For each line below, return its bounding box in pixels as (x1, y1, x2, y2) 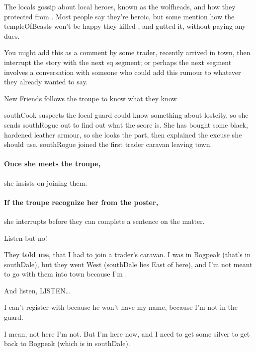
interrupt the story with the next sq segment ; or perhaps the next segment (4, 57, 232, 67)
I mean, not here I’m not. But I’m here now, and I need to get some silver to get (4, 328, 250, 339)
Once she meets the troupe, (4, 158, 101, 169)
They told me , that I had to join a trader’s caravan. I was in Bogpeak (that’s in (4, 249, 251, 260)
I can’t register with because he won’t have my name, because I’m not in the (4, 302, 238, 312)
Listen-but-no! (4, 232, 47, 243)
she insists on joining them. (4, 177, 87, 188)
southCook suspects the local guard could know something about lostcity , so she (4, 110, 249, 120)
